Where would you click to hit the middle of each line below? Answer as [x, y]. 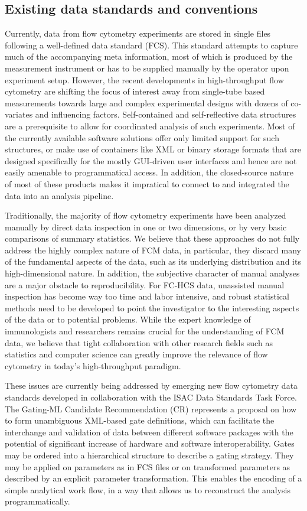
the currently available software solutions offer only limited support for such [142, 137]
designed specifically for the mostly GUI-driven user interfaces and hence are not [151, 160]
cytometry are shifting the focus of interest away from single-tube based [135, 91]
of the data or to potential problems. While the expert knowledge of [128, 319]
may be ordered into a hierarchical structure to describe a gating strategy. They [149, 455]
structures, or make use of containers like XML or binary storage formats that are [153, 149]
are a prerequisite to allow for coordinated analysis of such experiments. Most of [150, 126]
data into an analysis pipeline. [59, 195]
